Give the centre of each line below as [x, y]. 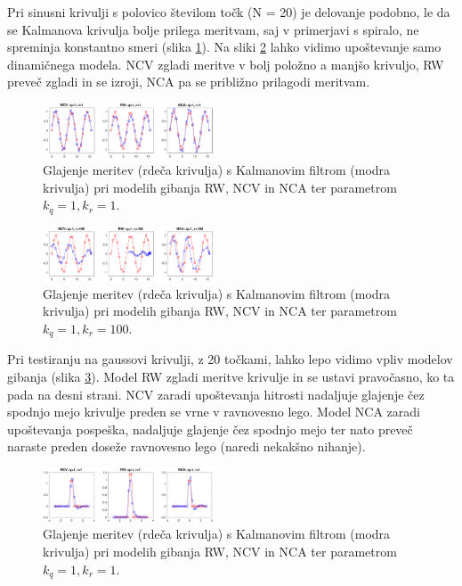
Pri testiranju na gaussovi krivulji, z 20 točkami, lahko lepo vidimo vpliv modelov [230, 359]
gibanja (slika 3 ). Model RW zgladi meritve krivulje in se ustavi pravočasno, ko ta [231, 376]
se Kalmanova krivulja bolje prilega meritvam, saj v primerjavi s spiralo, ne [213, 29]
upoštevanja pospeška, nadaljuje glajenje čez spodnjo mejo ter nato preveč [210, 429]
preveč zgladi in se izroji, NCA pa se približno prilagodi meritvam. [189, 82]
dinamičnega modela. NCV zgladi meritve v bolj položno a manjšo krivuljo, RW [226, 64]
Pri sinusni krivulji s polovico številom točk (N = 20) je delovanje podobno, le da [229, 12]
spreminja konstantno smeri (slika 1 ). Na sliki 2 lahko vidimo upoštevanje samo [224, 47]
